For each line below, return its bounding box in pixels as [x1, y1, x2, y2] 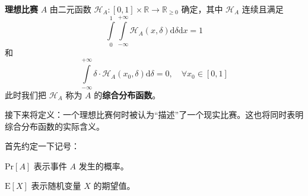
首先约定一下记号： [5, 140, 80, 152]
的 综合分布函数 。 [94, 88, 161, 101]
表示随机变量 [31, 179, 81, 192]
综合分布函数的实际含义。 [5, 120, 104, 132]
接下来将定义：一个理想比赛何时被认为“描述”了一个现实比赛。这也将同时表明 [5, 108, 304, 121]
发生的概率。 [78, 159, 129, 172]
